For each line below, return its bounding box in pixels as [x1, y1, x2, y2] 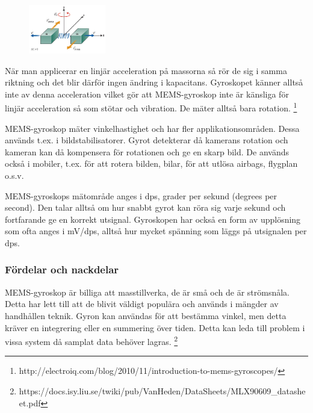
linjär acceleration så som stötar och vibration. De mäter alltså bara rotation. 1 [5, 100, 297, 114]
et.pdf [19, 396, 41, 409]
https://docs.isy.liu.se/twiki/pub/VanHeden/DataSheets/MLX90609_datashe [19, 384, 306, 397]
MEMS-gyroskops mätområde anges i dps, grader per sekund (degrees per [5, 189, 277, 202]
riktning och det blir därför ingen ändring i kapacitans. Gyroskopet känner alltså [5, 76, 303, 88]
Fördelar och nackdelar [5, 262, 119, 277]
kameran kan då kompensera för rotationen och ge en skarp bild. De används [5, 145, 289, 158]
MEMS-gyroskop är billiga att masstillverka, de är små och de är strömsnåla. [5, 285, 290, 298]
